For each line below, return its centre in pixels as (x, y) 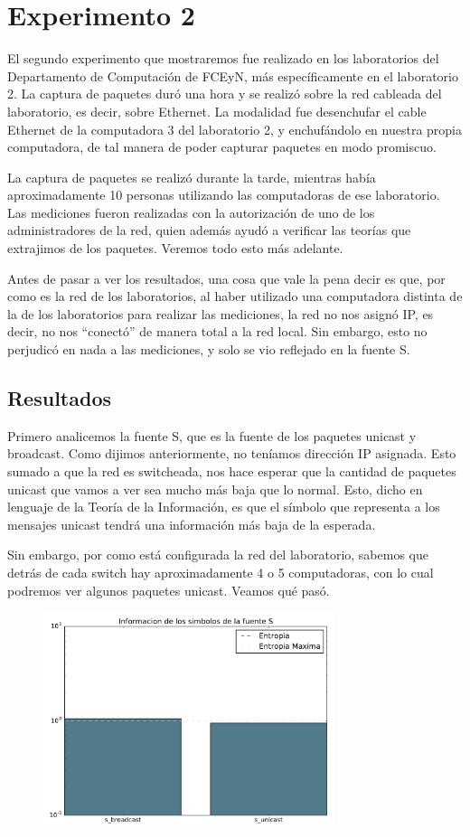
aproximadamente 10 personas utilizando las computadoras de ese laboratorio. (224, 195)
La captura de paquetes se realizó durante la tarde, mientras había (192, 177)
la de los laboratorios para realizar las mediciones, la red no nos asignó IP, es (221, 313)
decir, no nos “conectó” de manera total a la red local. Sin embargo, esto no (217, 331)
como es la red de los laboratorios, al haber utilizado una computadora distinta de (235, 296)
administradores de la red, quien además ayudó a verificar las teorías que (209, 230)
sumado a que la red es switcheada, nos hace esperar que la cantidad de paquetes (232, 471)
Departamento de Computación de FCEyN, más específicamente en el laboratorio (233, 75)
